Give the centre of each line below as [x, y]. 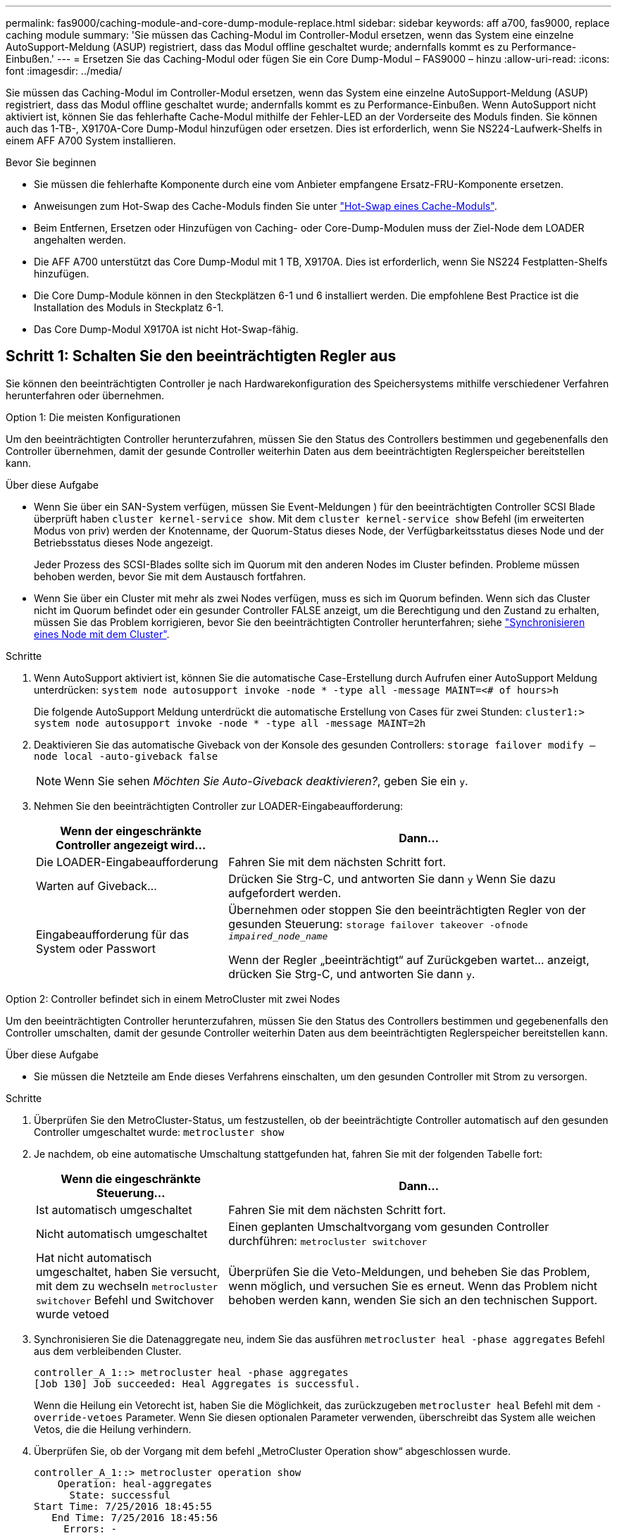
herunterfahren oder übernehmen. [85, 395]
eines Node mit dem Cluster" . [102, 634]
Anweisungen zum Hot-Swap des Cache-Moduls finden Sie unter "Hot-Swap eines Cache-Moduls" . [266, 206]
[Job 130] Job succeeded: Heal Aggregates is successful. [197, 1383]
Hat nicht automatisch [94, 1257]
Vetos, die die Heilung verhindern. [113, 1429]
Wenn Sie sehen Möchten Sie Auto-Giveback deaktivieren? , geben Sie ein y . [266, 781]
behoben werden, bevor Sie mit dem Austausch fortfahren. [170, 576]
